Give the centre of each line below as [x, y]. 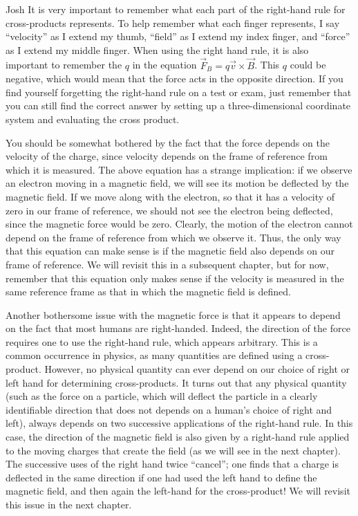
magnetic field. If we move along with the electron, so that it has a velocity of [170, 196]
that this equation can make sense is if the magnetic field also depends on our [170, 251]
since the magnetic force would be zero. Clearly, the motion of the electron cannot [179, 224]
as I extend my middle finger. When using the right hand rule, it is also [157, 49]
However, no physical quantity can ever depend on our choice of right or [197, 369]
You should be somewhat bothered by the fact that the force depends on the [168, 142]
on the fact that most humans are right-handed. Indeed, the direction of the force [178, 328]
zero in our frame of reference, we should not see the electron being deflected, [169, 210]
